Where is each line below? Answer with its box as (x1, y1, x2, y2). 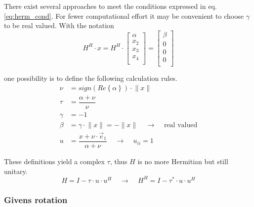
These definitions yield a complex (4, 156, 105, 167)
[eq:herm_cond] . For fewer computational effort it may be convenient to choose (4, 10, 244, 21)
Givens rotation (4, 193, 68, 206)
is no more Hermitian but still (137, 156, 228, 167)
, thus (110, 156, 127, 167)
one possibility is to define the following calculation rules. (4, 72, 177, 83)
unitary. (4, 166, 28, 176)
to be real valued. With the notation (4, 20, 114, 31)
